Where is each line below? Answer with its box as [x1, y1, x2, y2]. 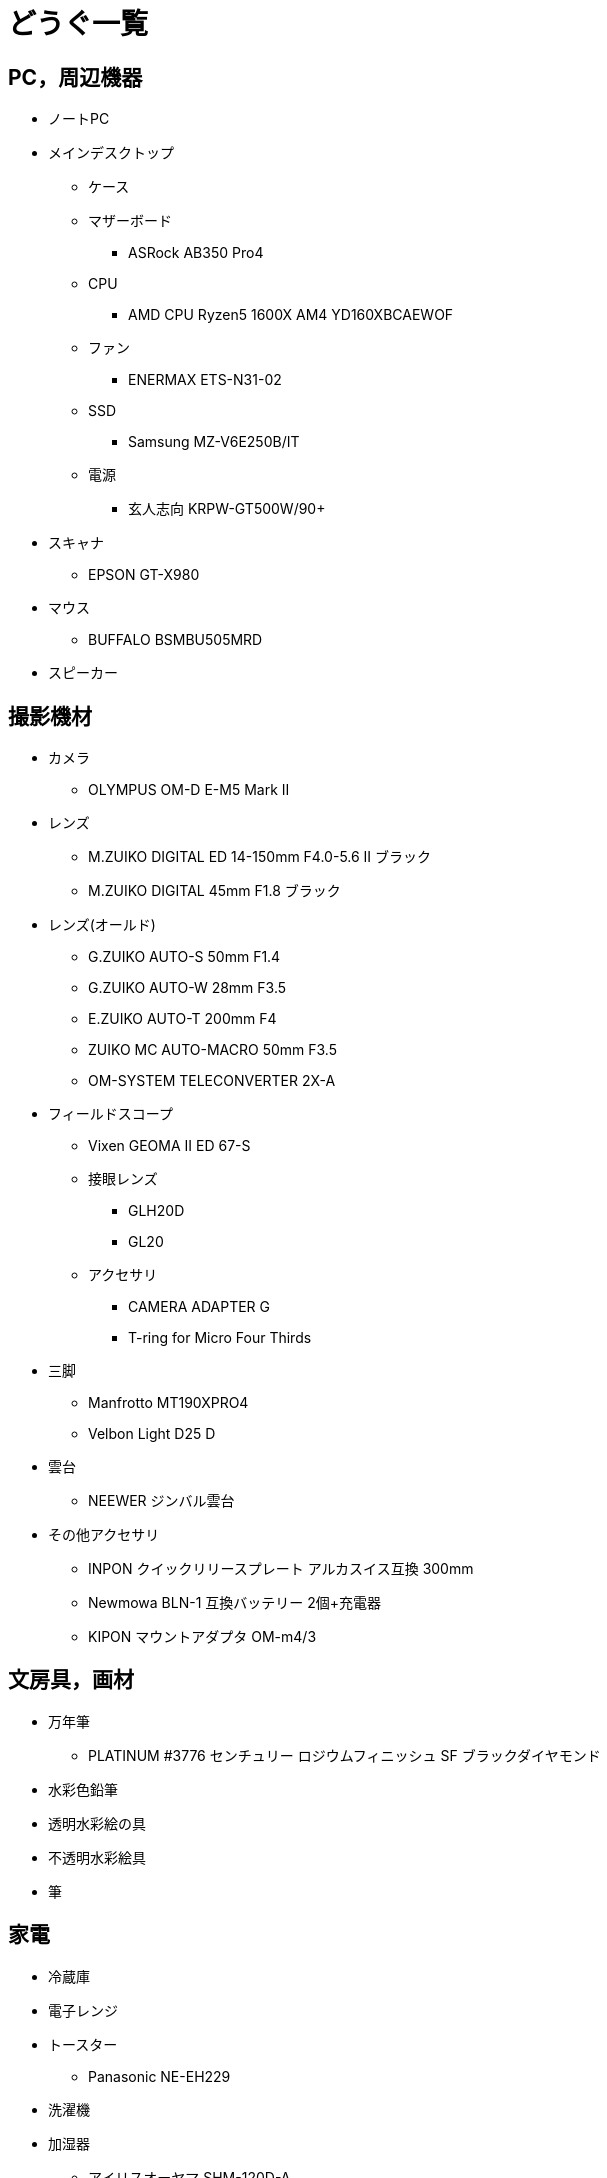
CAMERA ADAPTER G [128, 1298, 271, 1316]
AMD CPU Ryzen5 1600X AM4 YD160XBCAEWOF [128, 306, 454, 324]
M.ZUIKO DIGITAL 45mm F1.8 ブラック [88, 882, 341, 900]
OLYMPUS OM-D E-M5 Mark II [88, 781, 290, 799]
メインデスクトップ [48, 144, 174, 162]
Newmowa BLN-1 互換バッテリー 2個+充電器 [88, 1594, 382, 1612]
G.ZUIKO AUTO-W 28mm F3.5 [88, 979, 287, 997]
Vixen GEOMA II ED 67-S [88, 1137, 251, 1155]
